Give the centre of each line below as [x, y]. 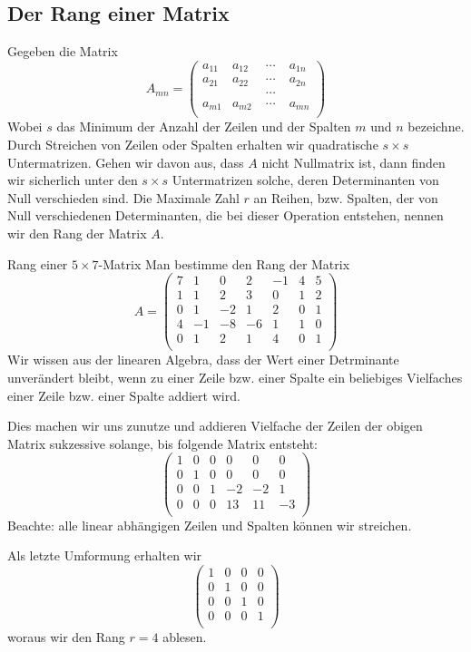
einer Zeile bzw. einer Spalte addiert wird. [124, 395]
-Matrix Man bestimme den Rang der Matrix [224, 263]
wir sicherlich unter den [73, 180]
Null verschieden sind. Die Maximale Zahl [123, 197]
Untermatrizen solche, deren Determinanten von [305, 180]
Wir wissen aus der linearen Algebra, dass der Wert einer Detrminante [203, 360]
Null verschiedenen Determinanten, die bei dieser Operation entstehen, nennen [226, 215]
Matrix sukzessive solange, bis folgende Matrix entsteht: [162, 443]
